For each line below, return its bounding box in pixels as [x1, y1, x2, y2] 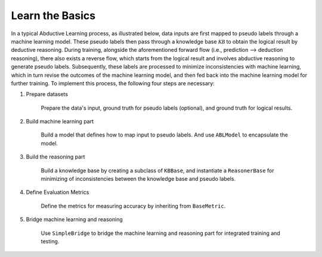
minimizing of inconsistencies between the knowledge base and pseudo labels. [41, 175, 236, 182]
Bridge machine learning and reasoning [26, 216, 123, 223]
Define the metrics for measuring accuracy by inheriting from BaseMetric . [41, 202, 226, 209]
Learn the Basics [11, 9, 95, 22]
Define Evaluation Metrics [26, 188, 89, 196]
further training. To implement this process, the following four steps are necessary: [11, 79, 215, 86]
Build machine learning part [26, 118, 94, 125]
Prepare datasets [26, 91, 69, 98]
